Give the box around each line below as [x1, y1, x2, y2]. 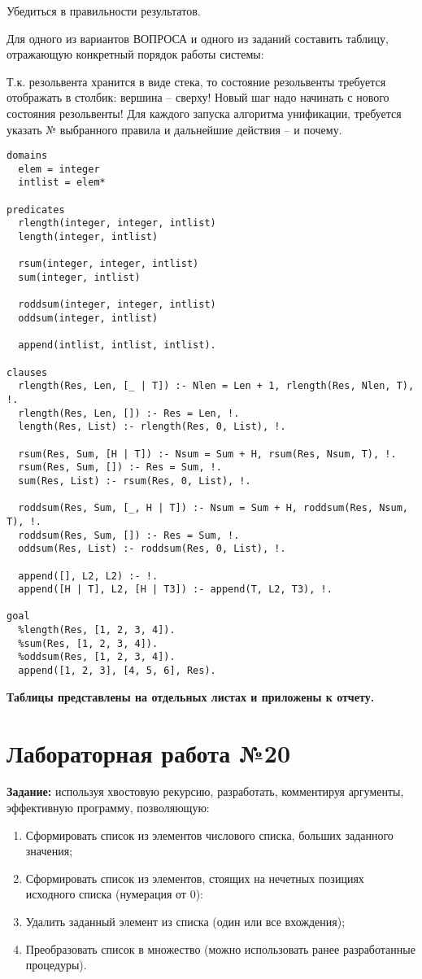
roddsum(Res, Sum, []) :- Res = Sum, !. [18, 529, 240, 541]
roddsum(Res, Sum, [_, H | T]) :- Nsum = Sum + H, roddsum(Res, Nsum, [18, 502, 408, 514]
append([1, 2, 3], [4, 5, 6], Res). [18, 665, 216, 677]
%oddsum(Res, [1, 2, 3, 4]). [18, 651, 176, 663]
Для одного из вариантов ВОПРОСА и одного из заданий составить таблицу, [7, 29, 389, 46]
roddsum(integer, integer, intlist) [18, 299, 216, 311]
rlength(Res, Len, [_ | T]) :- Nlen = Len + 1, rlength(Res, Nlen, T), [18, 380, 415, 392]
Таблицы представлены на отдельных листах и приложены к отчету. [7, 688, 375, 705]
